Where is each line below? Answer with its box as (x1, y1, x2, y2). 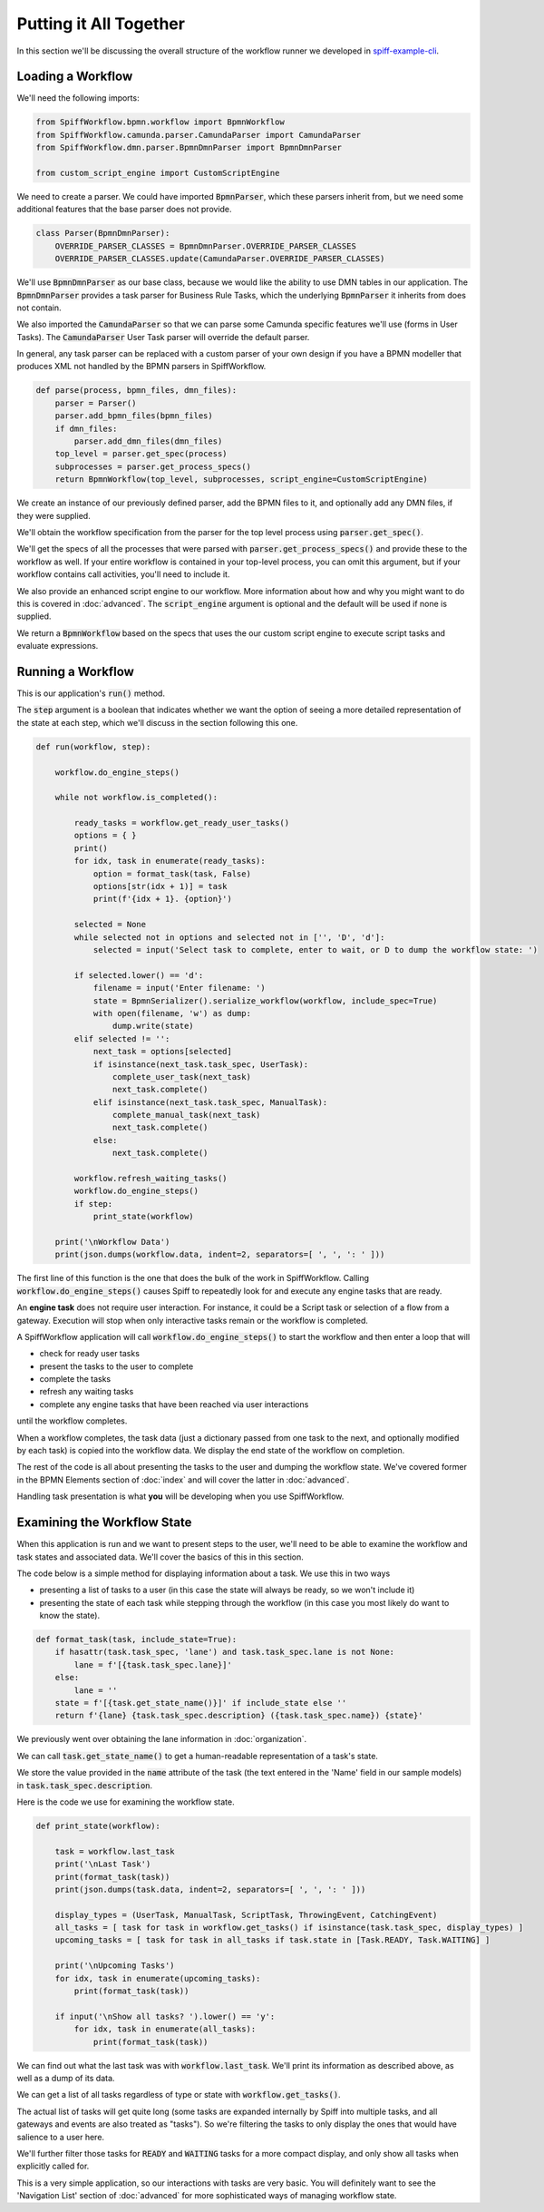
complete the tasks (39, 1374, 112, 1385)
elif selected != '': (73, 1033, 170, 1043)
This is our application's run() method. (16, 688, 165, 699)
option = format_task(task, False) (92, 868, 251, 879)
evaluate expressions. (16, 641, 99, 651)
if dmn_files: (54, 423, 118, 434)
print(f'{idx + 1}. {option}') (92, 894, 233, 905)
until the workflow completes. (16, 1415, 128, 1426)
